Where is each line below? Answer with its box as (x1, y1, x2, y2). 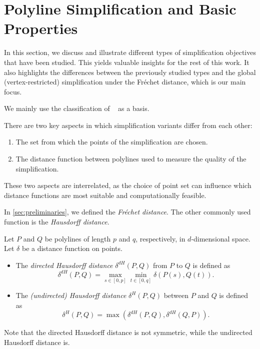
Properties (4, 18, 78, 38)
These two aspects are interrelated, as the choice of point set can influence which (4, 180, 251, 190)
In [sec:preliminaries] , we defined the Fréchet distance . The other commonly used (4, 206, 251, 217)
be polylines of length (44, 233, 111, 243)
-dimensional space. (191, 233, 250, 243)
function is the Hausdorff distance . (4, 216, 109, 227)
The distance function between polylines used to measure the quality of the (15, 153, 246, 164)
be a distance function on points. (21, 243, 122, 253)
